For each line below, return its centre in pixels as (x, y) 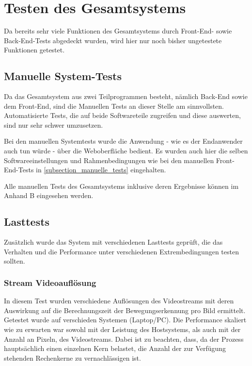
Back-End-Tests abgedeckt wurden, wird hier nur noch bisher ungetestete (113, 40)
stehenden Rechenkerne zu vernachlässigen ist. (72, 358)
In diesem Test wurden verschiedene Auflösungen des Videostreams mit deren (119, 301)
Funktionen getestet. (34, 50)
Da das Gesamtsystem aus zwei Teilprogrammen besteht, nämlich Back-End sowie (126, 96)
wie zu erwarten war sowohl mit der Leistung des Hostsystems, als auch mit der (122, 329)
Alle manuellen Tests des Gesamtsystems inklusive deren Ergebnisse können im (121, 186)
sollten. (15, 261)
